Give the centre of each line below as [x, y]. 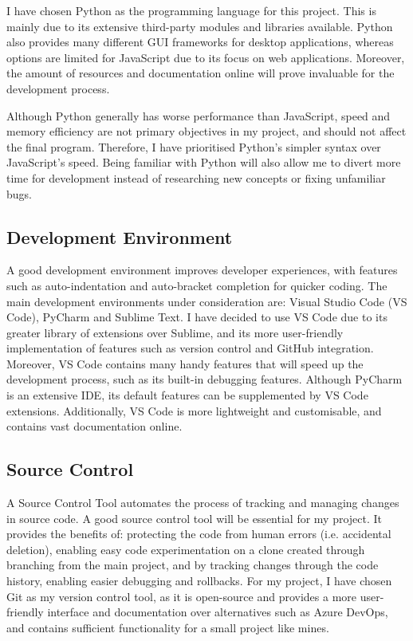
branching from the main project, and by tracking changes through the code [193, 565]
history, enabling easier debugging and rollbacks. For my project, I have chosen [199, 581]
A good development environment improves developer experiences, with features [202, 270]
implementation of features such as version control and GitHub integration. [190, 348]
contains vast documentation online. [94, 426]
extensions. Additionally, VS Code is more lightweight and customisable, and [194, 410]
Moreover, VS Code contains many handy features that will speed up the [185, 363]
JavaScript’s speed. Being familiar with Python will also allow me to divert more [204, 162]
